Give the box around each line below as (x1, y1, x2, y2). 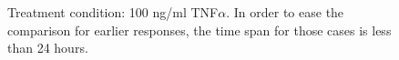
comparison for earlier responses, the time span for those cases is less (7, 20, 392, 39)
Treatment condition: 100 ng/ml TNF (7, 3, 219, 21)
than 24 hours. (7, 38, 88, 57)
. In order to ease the (226, 3, 344, 21)
